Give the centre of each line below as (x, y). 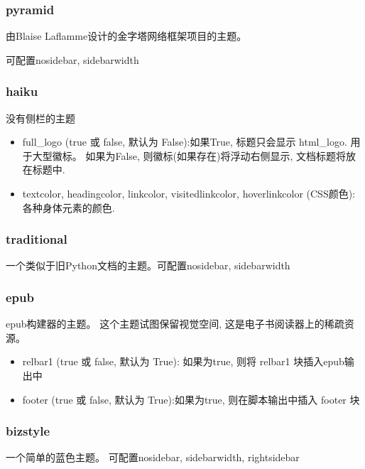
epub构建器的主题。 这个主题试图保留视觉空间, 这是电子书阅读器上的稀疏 (175, 324)
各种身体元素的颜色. (69, 207)
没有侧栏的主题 (40, 118)
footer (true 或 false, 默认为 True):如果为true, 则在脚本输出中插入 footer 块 (191, 399)
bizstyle (28, 431)
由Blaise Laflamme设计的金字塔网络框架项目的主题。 (126, 36)
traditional (37, 239)
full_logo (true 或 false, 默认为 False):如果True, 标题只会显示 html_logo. (185, 142)
